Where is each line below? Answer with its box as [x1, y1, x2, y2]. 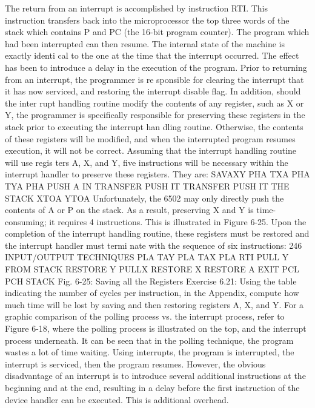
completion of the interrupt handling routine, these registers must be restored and [5, 227, 310, 240]
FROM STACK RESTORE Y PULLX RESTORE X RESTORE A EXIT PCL [5, 263, 299, 275]
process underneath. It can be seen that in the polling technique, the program [5, 334, 294, 346]
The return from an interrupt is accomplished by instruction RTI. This [5, 2, 268, 14]
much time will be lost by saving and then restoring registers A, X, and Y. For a [5, 298, 304, 311]
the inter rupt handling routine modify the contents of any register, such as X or [5, 96, 304, 109]
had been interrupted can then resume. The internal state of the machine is [5, 37, 285, 50]
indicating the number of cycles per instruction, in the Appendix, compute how [5, 286, 299, 299]
